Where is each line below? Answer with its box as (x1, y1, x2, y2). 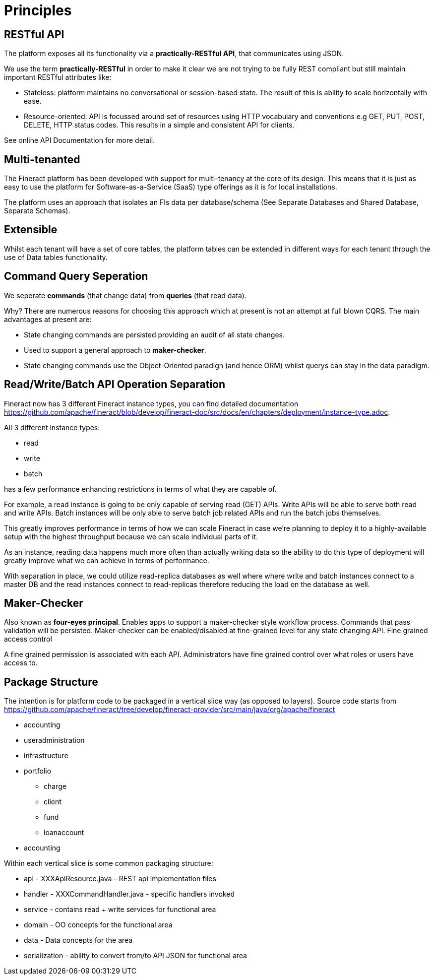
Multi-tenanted (4, 153, 80, 166)
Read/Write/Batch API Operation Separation (4, 378, 226, 391)
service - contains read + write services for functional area (24, 905, 216, 914)
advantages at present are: (4, 315, 92, 324)
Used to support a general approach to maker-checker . (24, 345, 206, 354)
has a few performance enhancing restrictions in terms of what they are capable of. (4, 484, 277, 493)
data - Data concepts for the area (24, 936, 133, 945)
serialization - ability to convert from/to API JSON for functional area (24, 951, 247, 960)
